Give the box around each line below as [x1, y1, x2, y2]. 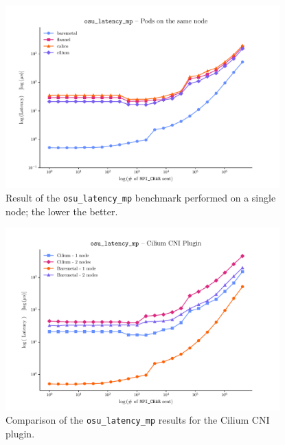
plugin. [5, 426, 35, 440]
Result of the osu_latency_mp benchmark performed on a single [5, 191, 276, 205]
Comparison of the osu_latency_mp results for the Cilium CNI [5, 413, 270, 427]
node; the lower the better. [5, 204, 118, 218]
